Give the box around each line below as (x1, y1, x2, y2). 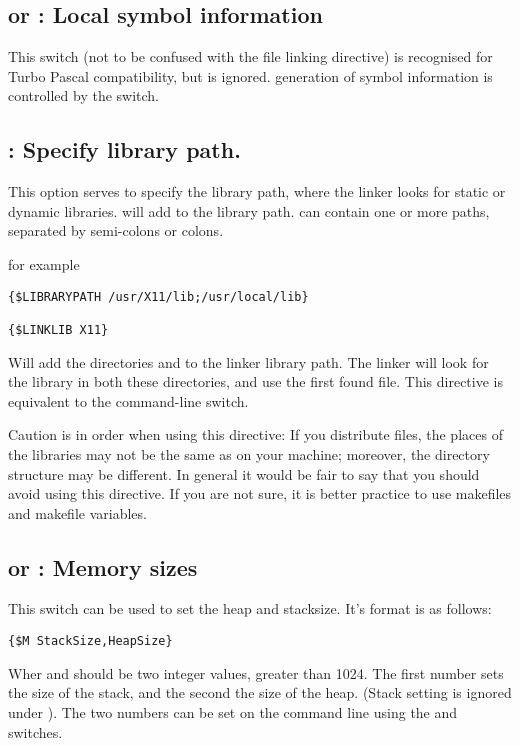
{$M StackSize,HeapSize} (8, 634, 173, 649)
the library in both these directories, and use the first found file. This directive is (8, 371, 503, 392)
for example (8, 253, 80, 274)
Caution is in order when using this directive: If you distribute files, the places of (8, 424, 503, 445)
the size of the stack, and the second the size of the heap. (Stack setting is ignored (8, 682, 512, 703)
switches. (8, 721, 63, 742)
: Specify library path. (8, 134, 241, 165)
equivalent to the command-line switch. (8, 390, 249, 411)
